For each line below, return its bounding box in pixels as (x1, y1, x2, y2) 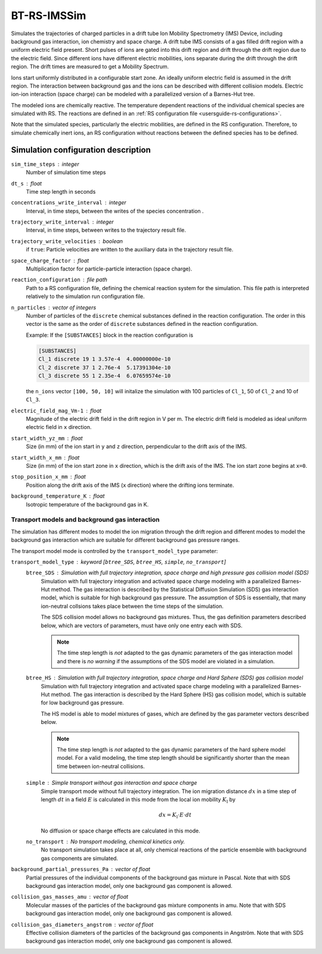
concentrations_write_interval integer (11, 199, 126, 206)
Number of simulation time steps (26, 169, 106, 176)
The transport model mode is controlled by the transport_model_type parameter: (11, 547, 218, 554)
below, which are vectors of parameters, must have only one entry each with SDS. (41, 622, 243, 629)
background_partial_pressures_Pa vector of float (11, 866, 150, 873)
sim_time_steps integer (11, 160, 80, 167)
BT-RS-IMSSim (11, 9, 86, 22)
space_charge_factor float (11, 257, 89, 264)
